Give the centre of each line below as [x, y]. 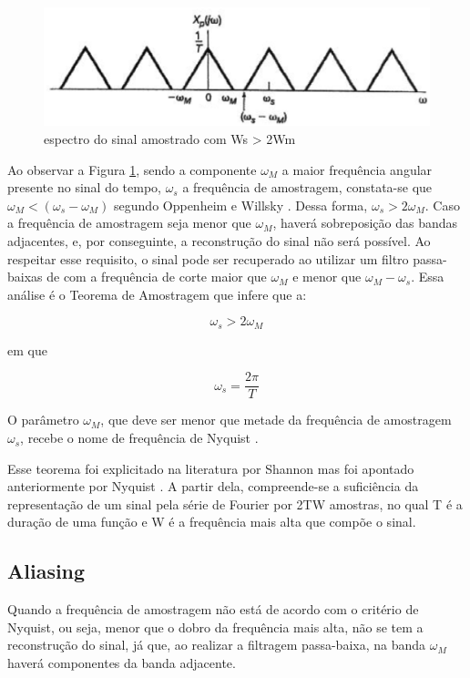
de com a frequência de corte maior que [157, 277]
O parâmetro [43, 420]
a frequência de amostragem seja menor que [129, 223]
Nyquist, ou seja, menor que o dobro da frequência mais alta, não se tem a [215, 627]
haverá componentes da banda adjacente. [122, 663]
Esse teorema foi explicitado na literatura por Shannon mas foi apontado [211, 468]
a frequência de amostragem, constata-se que [307, 187]
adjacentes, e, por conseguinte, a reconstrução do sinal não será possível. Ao [219, 240]
